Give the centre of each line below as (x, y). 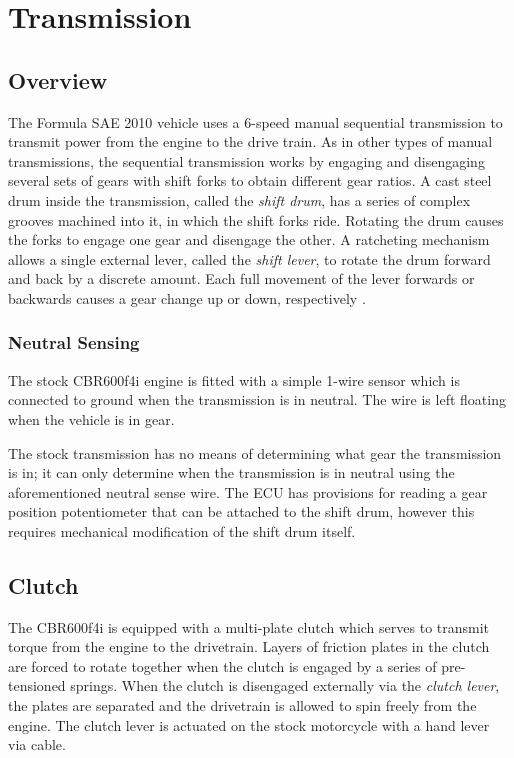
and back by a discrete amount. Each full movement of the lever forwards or (241, 278)
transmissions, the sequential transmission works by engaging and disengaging (246, 160)
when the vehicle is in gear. (91, 418)
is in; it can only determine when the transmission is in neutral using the (231, 472)
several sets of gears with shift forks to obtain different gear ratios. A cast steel (250, 180)
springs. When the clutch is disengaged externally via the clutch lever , (285, 685)
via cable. (37, 744)
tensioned (37, 685)
